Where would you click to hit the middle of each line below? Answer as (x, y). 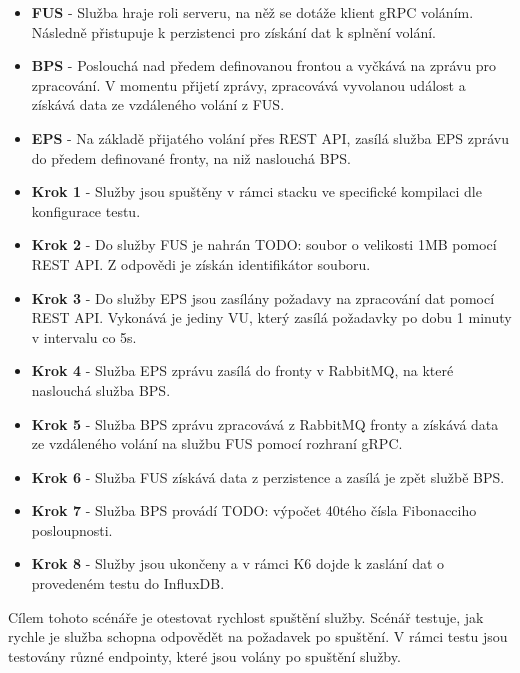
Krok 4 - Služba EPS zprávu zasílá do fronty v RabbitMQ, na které (242, 370)
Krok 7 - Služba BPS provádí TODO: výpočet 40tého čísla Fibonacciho (254, 510)
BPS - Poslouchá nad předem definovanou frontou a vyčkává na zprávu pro (264, 65)
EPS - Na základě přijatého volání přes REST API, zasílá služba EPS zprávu (270, 137)
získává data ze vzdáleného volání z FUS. (158, 104)
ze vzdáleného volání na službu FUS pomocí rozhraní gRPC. (217, 443)
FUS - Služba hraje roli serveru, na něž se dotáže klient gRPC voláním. (252, 12)
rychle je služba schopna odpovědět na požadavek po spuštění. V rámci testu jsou (258, 636)
